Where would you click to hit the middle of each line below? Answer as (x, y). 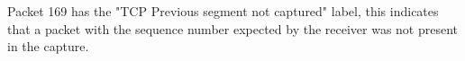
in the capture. (48, 46)
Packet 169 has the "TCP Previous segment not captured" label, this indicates (223, 11)
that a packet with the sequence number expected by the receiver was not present (233, 28)
